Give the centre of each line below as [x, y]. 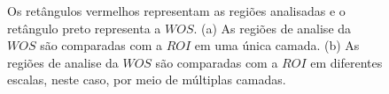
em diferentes [346, 62]
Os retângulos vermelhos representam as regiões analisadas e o [176, 11]
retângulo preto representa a [84, 28]
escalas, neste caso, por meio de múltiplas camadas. [147, 80]
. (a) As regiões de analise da [272, 28]
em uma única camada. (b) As [277, 45]
